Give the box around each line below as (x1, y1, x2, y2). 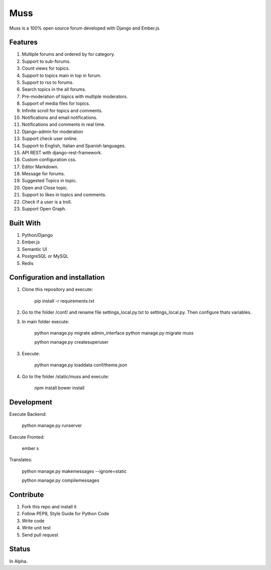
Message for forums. (22, 171, 65, 177)
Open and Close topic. (22, 185, 68, 191)
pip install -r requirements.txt (34, 298, 95, 304)
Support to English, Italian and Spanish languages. (22, 143, 126, 149)
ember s (22, 446, 39, 452)
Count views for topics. (22, 65, 70, 71)
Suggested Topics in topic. (22, 178, 77, 184)
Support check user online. (22, 135, 78, 141)
